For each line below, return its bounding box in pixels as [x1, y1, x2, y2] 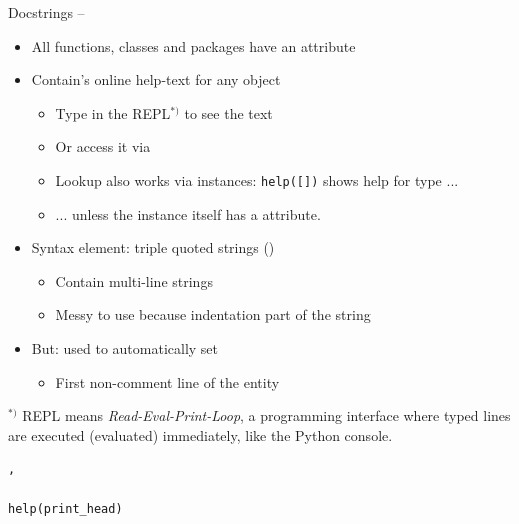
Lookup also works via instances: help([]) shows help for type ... [55, 169, 459, 190]
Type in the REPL [55, 102, 171, 123]
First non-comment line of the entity [55, 371, 280, 392]
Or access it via [55, 136, 151, 157]
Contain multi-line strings [55, 270, 213, 291]
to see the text [184, 102, 273, 123]
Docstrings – [8, 2, 85, 22]
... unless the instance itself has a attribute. [55, 203, 321, 224]
